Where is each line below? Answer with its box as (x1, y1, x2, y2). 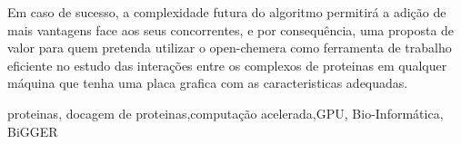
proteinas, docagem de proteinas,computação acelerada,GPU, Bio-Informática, (7, 103, 444, 122)
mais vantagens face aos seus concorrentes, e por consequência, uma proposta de (7, 20, 455, 39)
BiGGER (7, 121, 58, 140)
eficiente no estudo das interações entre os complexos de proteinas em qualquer (7, 55, 447, 74)
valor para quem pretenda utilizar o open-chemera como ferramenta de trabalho (7, 38, 452, 57)
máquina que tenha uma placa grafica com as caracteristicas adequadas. (7, 73, 408, 92)
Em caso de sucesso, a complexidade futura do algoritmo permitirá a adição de (7, 3, 446, 21)
